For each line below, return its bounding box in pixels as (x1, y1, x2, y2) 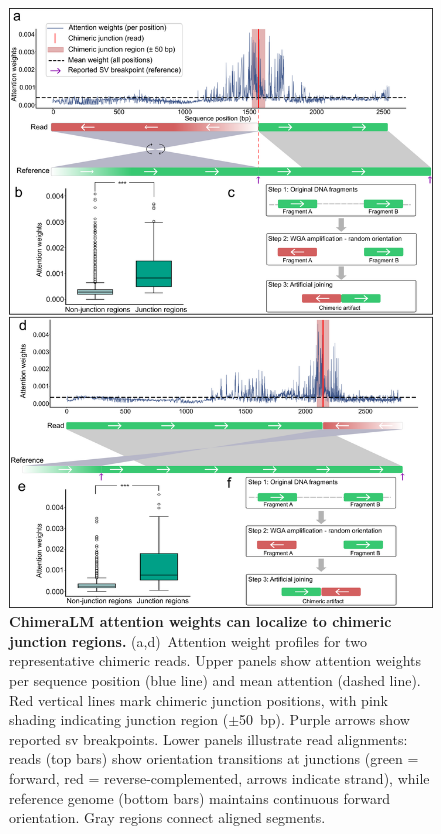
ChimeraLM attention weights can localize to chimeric (9, 611, 392, 632)
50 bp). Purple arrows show (239, 709, 410, 730)
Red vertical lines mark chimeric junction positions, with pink (9, 689, 388, 710)
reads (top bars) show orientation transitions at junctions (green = (9, 748, 419, 769)
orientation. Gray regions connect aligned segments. (9, 807, 326, 828)
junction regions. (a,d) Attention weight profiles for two (9, 630, 367, 651)
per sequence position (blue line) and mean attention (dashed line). (9, 670, 421, 691)
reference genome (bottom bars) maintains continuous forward (9, 787, 391, 808)
